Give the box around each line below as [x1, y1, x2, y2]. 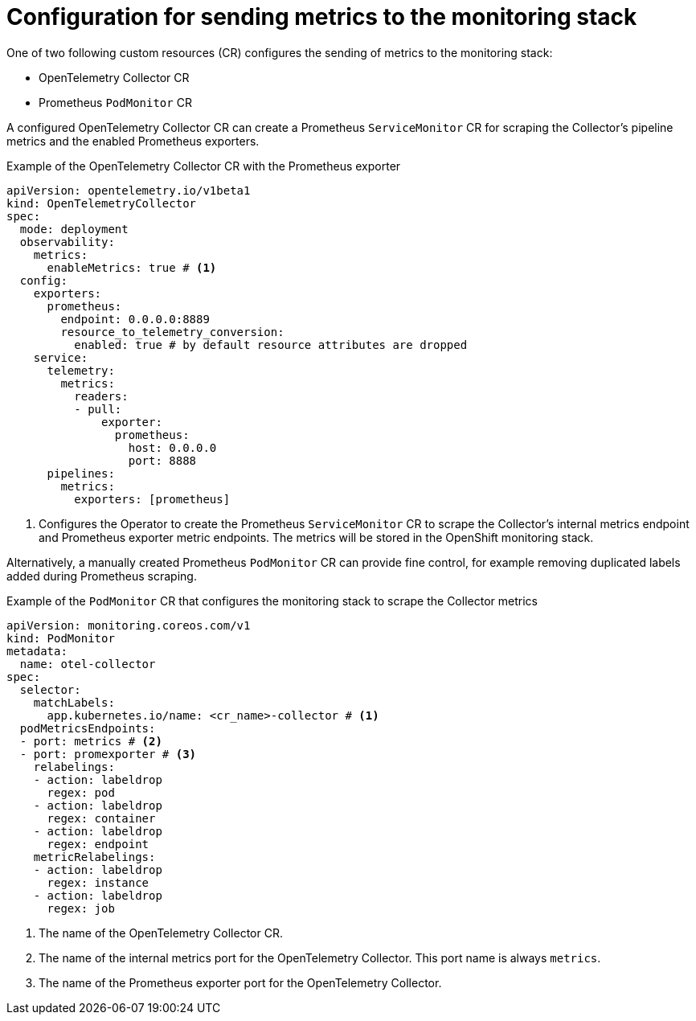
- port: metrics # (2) [19, 734, 162, 748]
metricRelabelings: [33, 850, 156, 863]
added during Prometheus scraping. [6, 568, 197, 583]
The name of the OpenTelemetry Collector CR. [39, 925, 283, 940]
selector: [19, 683, 81, 696]
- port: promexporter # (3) [19, 747, 197, 761]
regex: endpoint [47, 837, 149, 851]
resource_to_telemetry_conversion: [60, 325, 285, 338]
